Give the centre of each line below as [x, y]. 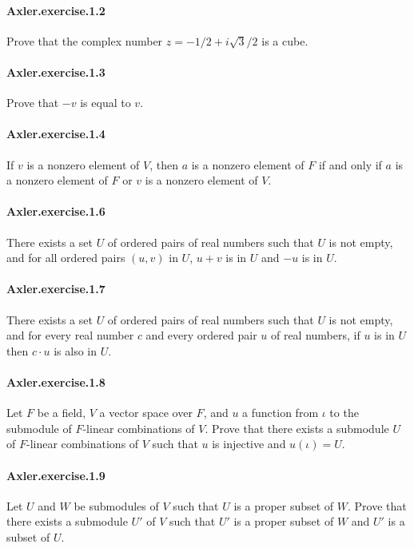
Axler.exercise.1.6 [56, 211]
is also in [76, 350]
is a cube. [285, 40]
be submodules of [116, 505]
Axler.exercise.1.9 [56, 475]
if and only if [350, 164]
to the [344, 413]
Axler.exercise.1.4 [56, 134]
